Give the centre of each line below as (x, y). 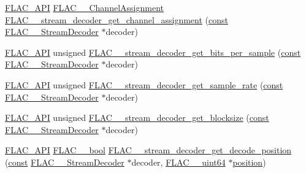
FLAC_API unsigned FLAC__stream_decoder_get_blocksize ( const (137, 117)
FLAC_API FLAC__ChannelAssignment (84, 7)
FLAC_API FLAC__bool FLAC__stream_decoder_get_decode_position (148, 150)
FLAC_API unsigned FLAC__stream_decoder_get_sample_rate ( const (144, 84)
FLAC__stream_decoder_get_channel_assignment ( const (117, 19)
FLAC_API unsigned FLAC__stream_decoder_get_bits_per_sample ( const (153, 52)
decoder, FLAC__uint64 (178, 162)
